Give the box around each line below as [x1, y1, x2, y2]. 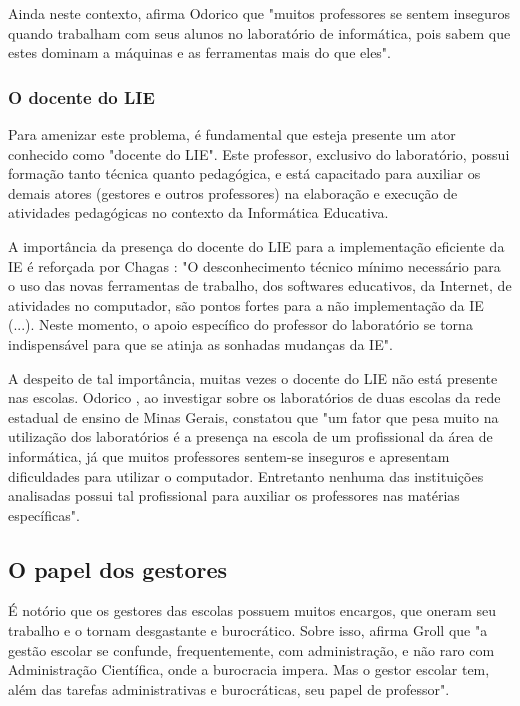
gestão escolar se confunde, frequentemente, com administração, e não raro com [8, 639, 495, 660]
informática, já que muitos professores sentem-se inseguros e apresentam [8, 445, 450, 466]
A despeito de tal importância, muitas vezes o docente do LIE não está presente [8, 367, 498, 388]
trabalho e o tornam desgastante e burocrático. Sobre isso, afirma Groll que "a [8, 620, 488, 641]
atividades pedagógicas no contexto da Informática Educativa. [8, 202, 389, 223]
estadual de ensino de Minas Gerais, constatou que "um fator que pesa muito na [8, 406, 499, 427]
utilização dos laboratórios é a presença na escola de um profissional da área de [8, 426, 493, 447]
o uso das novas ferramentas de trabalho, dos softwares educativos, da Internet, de [8, 275, 512, 296]
